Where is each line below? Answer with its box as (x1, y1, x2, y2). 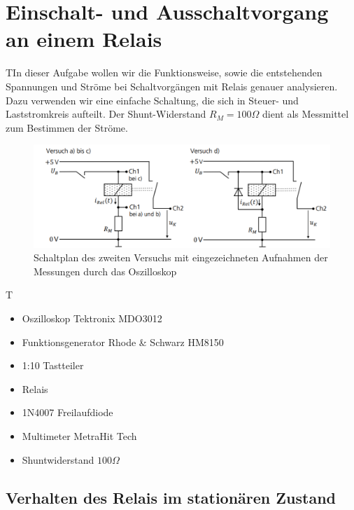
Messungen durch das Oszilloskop (34, 263, 177, 278)
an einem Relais (6, 25, 162, 53)
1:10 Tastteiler (22, 358, 84, 373)
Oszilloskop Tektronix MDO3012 (22, 310, 162, 325)
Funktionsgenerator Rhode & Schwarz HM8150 (22, 334, 224, 349)
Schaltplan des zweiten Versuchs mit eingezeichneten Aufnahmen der (34, 250, 328, 265)
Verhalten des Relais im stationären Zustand (6, 486, 336, 508)
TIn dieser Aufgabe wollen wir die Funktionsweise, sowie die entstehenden (6, 65, 323, 80)
